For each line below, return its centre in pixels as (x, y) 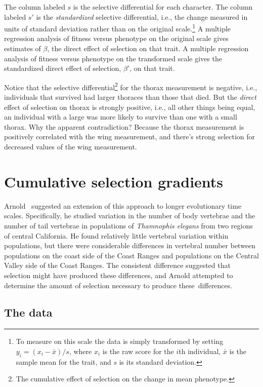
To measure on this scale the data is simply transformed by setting (120, 341)
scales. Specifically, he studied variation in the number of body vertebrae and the (130, 216)
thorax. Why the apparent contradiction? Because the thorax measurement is (124, 126)
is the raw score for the (138, 351)
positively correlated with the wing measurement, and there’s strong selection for (130, 137)
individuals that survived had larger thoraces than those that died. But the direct (130, 97)
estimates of (23, 48)
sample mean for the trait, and (63, 361)
